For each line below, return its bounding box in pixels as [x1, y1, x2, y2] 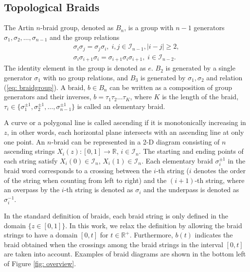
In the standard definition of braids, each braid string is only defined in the [4, 211, 228, 221]
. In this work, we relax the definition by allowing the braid [65, 220, 242, 230]
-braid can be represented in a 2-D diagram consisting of [51, 136, 220, 146]
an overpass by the [4, 184, 60, 195]
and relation [206, 72, 243, 82]
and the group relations [50, 32, 120, 42]
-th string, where [195, 175, 245, 185]
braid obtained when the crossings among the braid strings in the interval [4, 239, 223, 249]
